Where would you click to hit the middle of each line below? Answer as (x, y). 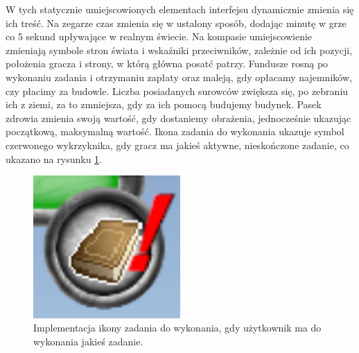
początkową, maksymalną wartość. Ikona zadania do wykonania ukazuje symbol (175, 131)
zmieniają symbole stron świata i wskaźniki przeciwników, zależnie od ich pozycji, (179, 50)
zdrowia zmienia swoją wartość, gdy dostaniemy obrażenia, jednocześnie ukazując (178, 118)
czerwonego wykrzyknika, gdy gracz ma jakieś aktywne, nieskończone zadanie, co (177, 145)
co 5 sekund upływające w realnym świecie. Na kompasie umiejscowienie (159, 36)
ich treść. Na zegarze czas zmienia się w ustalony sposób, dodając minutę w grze (176, 23)
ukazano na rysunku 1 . (54, 158)
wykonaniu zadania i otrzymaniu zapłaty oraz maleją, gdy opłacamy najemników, (179, 77)
